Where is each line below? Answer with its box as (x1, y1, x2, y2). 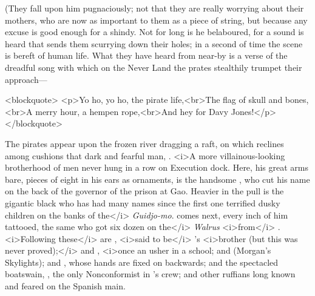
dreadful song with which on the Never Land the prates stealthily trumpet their (5, 61, 302, 73)
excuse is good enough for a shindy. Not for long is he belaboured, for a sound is (5, 25, 304, 38)
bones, (285, 93, 309, 106)
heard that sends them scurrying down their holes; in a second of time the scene (5, 37, 303, 50)
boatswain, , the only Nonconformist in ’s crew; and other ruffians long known (5, 268, 296, 280)
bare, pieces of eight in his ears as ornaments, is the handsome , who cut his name (5, 173, 310, 185)
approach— (5, 73, 47, 85)
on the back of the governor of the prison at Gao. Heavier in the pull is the (5, 185, 284, 197)
